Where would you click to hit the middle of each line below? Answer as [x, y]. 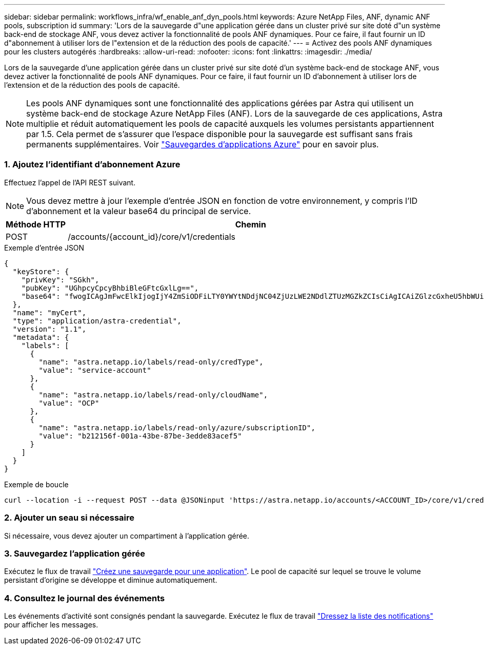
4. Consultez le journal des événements [85, 598]
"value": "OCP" [69, 403]
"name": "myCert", [49, 312]
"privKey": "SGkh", [60, 280]
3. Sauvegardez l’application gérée [75, 553]
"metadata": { [41, 337]
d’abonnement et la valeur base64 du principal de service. [139, 211]
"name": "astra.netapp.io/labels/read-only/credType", [151, 362]
